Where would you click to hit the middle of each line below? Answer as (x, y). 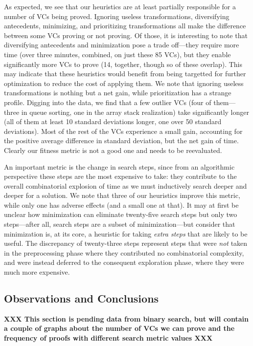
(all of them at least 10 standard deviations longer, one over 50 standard (113, 121)
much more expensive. (37, 272)
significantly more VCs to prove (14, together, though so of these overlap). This (123, 64)
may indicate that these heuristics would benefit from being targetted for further (125, 74)
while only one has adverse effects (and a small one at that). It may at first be (121, 205)
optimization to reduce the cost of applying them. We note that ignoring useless (124, 83)
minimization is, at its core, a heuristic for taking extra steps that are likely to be (126, 233)
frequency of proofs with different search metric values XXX (108, 338)
